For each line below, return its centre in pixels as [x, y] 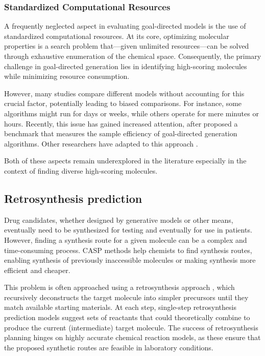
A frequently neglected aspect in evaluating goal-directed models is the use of [125, 26]
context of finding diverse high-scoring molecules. [81, 170]
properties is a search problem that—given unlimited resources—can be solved [127, 46]
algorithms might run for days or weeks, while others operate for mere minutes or [131, 113]
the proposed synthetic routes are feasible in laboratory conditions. [109, 347]
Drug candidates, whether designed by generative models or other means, [119, 219]
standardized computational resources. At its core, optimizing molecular [117, 36]
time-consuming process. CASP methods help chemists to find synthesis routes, [128, 250]
